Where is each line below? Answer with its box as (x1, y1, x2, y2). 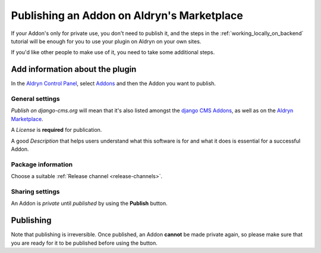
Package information (11, 160, 73, 169)
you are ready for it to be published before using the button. (11, 239, 158, 246)
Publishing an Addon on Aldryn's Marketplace (11, 9, 243, 22)
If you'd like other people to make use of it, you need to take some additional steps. (11, 49, 215, 56)
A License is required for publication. (11, 126, 102, 134)
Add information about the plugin (11, 64, 137, 74)
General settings (11, 95, 61, 103)
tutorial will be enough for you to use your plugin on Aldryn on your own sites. (11, 37, 202, 45)
